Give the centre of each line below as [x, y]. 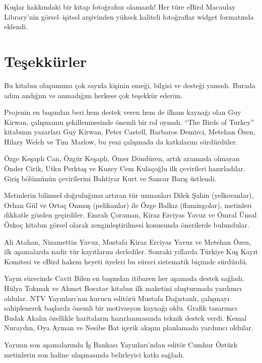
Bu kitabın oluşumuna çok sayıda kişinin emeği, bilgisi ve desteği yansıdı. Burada [130, 85]
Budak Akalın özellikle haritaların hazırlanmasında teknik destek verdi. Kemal [125, 317]
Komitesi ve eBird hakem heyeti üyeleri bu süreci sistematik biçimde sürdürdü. [126, 261]
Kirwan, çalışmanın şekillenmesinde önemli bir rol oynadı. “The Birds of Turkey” [129, 122]
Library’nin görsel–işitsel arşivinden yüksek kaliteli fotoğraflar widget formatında [129, 16]
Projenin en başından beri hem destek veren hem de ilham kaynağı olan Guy [123, 112]
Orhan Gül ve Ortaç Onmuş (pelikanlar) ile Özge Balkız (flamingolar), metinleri [128, 205]
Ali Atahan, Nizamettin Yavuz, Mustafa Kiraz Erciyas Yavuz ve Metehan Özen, [128, 241]
